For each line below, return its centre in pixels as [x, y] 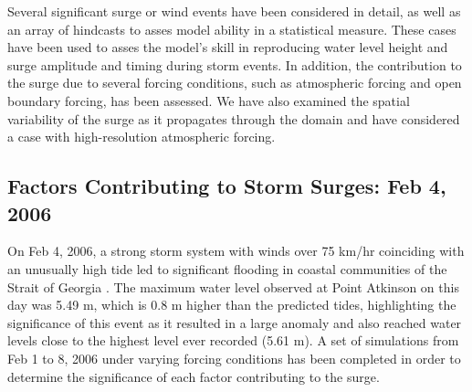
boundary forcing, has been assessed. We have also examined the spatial [209, 100]
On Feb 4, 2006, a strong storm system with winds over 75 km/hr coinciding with [236, 251]
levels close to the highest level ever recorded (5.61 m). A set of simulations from [233, 340]
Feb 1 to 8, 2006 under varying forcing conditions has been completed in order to [234, 358]
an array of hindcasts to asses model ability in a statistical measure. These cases [232, 29]
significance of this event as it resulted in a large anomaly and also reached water [235, 322]
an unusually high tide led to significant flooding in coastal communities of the [227, 268]
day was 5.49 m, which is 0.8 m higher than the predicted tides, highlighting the [232, 305]
